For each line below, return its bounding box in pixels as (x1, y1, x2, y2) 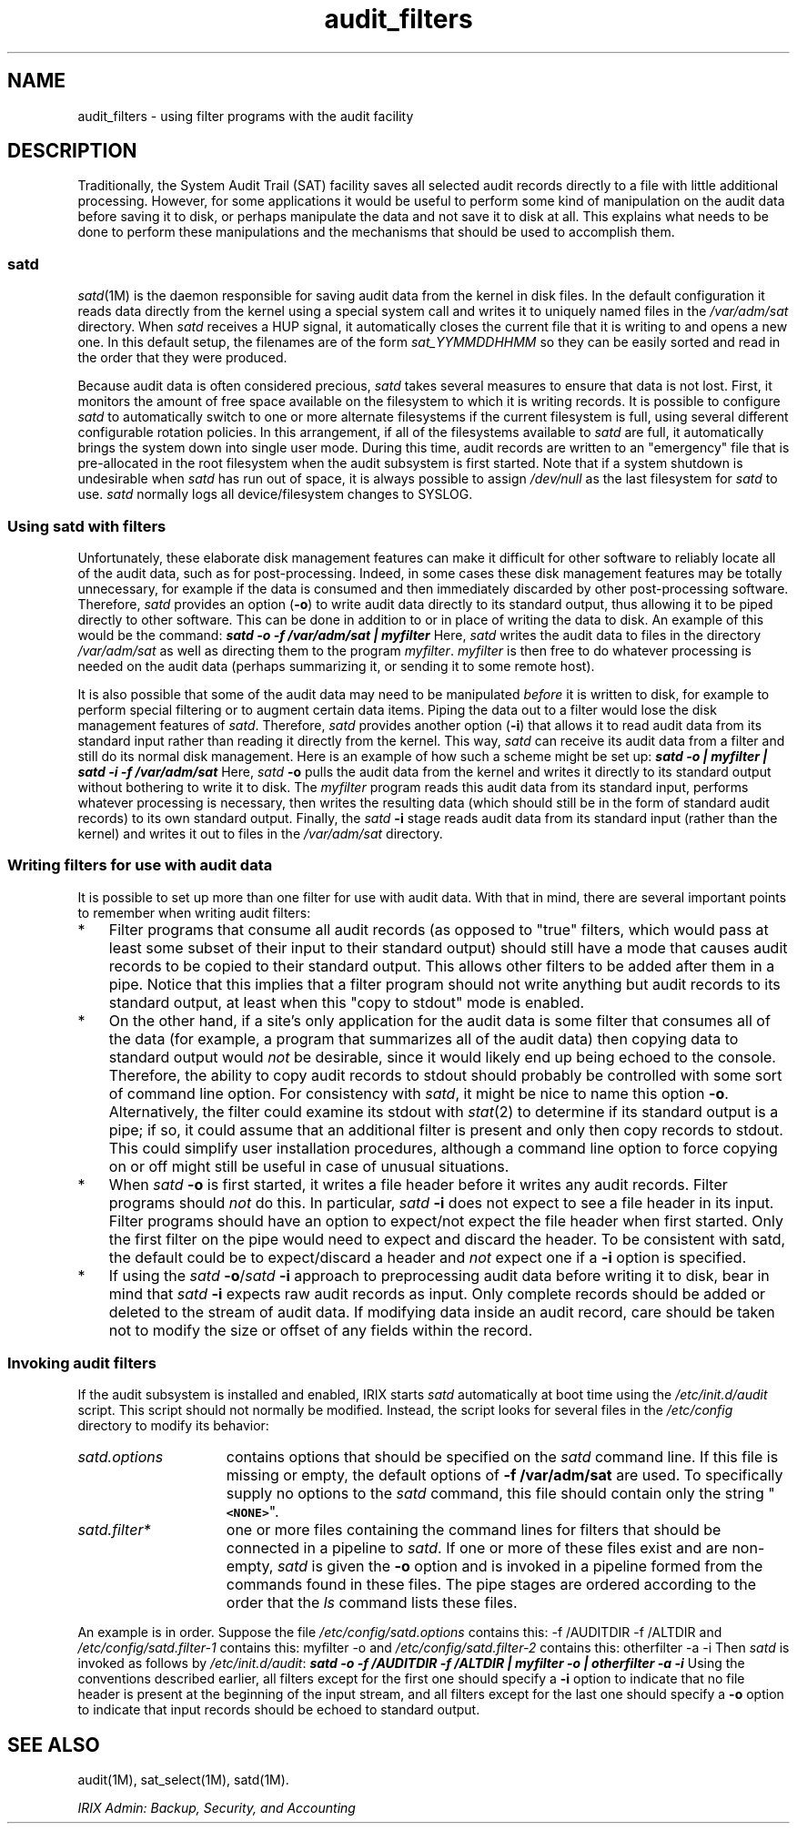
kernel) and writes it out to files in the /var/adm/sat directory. (77, 825, 443, 841)
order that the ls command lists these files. (226, 1593, 518, 1612)
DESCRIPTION (7, 139, 137, 163)
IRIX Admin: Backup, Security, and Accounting (77, 1800, 356, 1816)
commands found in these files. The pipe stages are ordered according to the (226, 1575, 757, 1594)
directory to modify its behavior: (77, 1418, 269, 1434)
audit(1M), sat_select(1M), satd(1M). (77, 1772, 289, 1788)
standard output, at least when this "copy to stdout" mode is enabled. (108, 992, 585, 1012)
